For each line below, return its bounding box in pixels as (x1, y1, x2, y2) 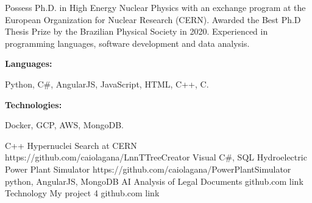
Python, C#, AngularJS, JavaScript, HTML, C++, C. (5, 77, 209, 90)
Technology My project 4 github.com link (5, 187, 160, 199)
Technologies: (5, 98, 62, 111)
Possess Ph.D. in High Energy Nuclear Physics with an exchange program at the (5, 1, 306, 13)
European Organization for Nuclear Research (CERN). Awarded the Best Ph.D (5, 13, 301, 26)
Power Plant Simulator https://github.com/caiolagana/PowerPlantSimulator (5, 162, 291, 175)
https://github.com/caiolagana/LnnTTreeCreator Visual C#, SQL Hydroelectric (5, 151, 307, 163)
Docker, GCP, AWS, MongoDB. (5, 119, 124, 131)
